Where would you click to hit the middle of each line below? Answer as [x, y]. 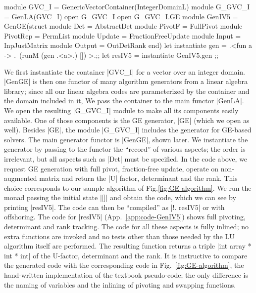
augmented [21, 178]
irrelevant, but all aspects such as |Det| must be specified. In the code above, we [126, 158]
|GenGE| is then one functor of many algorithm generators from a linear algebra [126, 81]
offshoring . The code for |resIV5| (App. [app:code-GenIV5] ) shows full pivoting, [125, 217]
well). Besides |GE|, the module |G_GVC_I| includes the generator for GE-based [128, 130]
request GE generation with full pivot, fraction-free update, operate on [111, 168]
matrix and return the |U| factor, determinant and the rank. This [138, 178]
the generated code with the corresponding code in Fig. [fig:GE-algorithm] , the [124, 265]
